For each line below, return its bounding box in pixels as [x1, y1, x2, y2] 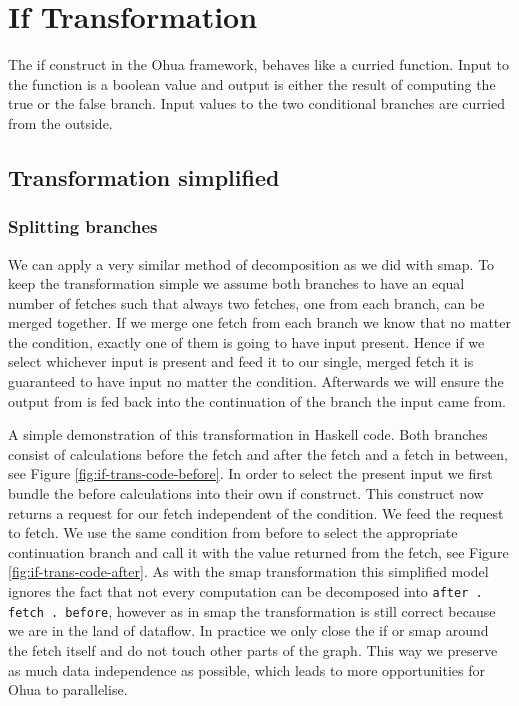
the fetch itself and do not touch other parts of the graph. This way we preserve [8, 639, 498, 660]
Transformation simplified [8, 161, 280, 192]
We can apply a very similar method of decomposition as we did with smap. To [8, 253, 495, 274]
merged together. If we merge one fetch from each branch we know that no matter [8, 312, 511, 333]
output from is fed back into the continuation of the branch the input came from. [8, 390, 507, 411]
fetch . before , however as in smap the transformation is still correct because [8, 600, 496, 621]
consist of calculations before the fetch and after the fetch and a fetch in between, [8, 443, 509, 464]
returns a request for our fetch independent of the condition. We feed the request [8, 502, 504, 523]
